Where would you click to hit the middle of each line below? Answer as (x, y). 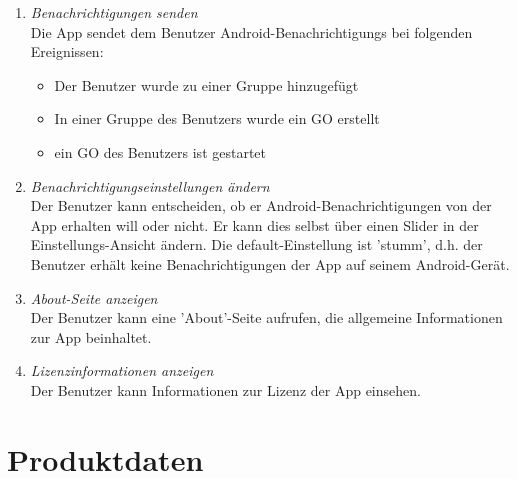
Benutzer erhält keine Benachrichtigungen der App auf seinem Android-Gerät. (270, 263)
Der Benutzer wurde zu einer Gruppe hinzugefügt (206, 84)
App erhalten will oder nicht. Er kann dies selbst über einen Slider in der (254, 224)
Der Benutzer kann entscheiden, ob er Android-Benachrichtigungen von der (261, 205)
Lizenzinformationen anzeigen (122, 370)
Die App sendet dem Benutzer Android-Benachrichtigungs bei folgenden (251, 31)
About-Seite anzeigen (94, 297)
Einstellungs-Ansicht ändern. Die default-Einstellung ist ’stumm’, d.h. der (256, 244)
